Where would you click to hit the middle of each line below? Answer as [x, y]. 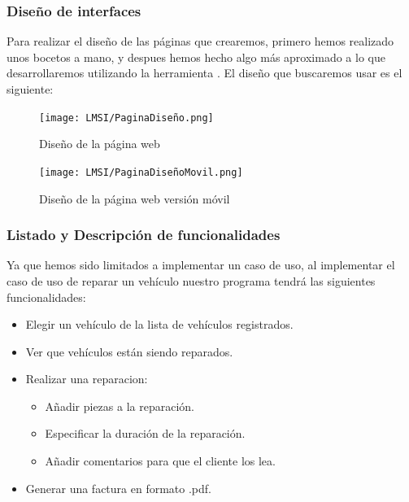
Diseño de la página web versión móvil [135, 198]
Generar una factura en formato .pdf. [118, 488]
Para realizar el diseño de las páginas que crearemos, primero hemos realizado [200, 41]
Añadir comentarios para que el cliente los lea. [160, 461]
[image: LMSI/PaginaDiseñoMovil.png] [141, 172]
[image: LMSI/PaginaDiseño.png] [126, 118]
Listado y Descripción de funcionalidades [144, 235]
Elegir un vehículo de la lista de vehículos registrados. [159, 324]
